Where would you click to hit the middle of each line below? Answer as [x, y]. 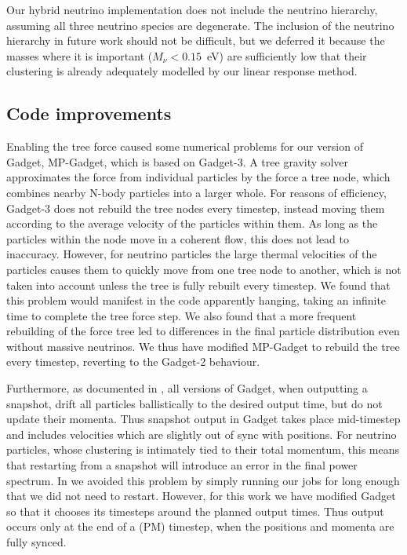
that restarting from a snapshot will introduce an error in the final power [182, 465]
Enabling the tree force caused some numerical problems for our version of [185, 146]
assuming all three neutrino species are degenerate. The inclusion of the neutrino [200, 25]
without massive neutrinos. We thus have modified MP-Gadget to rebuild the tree [203, 346]
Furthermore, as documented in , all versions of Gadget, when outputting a [187, 388]
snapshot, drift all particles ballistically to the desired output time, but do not [194, 403]
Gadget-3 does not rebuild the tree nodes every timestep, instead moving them [196, 208]
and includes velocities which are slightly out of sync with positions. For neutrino [202, 434]
